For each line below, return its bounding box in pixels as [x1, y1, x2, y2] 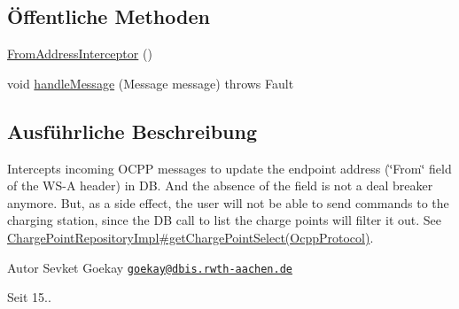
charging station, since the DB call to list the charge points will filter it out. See [7, 211, 442, 229]
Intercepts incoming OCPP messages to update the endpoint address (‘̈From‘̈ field [7, 158, 452, 177]
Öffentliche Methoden [7, 3, 210, 30]
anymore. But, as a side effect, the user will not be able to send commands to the [7, 193, 449, 212]
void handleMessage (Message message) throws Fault [7, 73, 294, 92]
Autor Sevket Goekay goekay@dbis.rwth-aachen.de [7, 258, 292, 276]
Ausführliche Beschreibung [7, 117, 257, 144]
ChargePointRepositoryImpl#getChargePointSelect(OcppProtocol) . [7, 228, 374, 246]
